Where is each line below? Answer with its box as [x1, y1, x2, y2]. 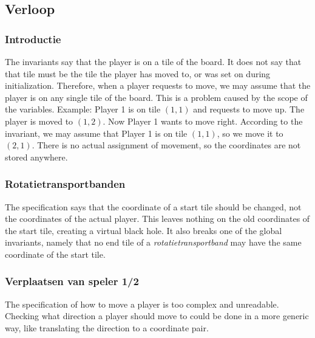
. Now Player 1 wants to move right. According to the [103, 114, 303, 127]
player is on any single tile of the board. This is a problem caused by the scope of [5, 91, 308, 103]
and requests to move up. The [193, 103, 305, 116]
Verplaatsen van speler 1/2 [5, 274, 139, 289]
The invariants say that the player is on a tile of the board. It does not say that [5, 55, 302, 67]
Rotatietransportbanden [5, 176, 126, 191]
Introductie [5, 31, 61, 46]
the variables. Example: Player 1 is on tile [5, 103, 161, 116]
